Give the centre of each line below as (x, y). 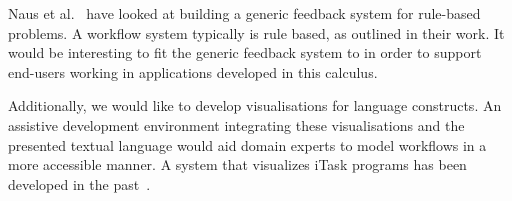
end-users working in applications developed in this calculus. (193, 71)
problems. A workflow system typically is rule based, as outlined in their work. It (256, 32)
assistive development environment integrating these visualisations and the (236, 124)
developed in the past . (79, 183)
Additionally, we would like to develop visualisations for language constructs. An (255, 105)
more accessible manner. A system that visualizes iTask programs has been (237, 164)
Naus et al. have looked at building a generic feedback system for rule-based (244, 13)
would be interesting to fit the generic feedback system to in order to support (245, 52)
